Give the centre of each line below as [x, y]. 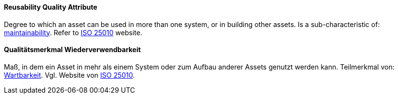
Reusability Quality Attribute [51, 7]
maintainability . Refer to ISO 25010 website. [73, 32]
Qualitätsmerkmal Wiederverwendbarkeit [72, 50]
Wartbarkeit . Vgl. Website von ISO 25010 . [70, 75]
